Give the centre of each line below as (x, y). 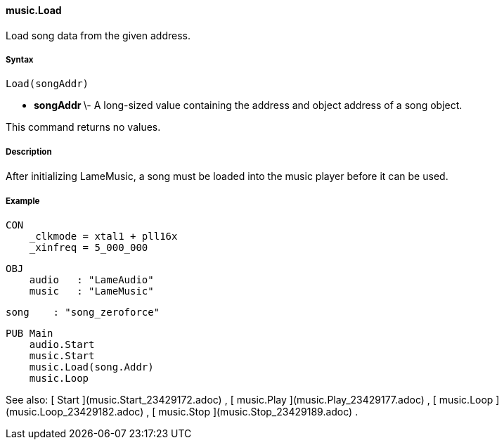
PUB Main (30, 333)
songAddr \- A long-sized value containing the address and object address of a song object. (248, 105)
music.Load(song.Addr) (91, 367)
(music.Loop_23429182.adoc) (75, 411)
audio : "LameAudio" (91, 279)
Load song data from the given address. (98, 35)
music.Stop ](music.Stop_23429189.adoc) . (258, 411)
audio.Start (62, 344)
